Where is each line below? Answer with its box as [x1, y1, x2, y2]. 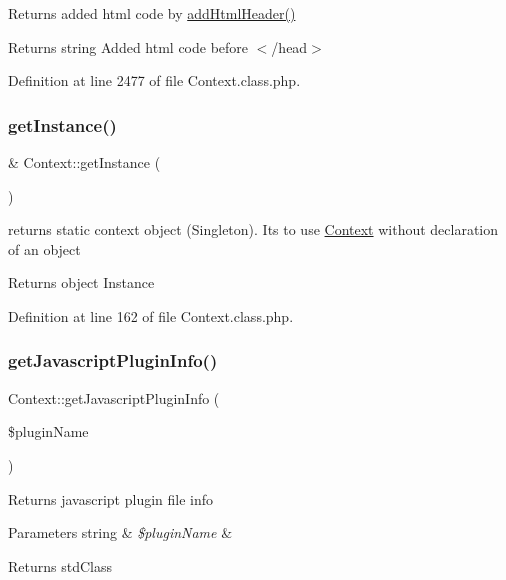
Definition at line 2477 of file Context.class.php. [8, 70, 301, 91]
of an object [8, 238, 81, 259]
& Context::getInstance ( [8, 152, 161, 172]
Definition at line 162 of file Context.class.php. [8, 305, 294, 326]
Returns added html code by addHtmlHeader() [8, 3, 296, 23]
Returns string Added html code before [8, 36, 249, 57]
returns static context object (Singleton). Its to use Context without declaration [8, 219, 499, 240]
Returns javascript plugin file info [8, 488, 214, 509]
